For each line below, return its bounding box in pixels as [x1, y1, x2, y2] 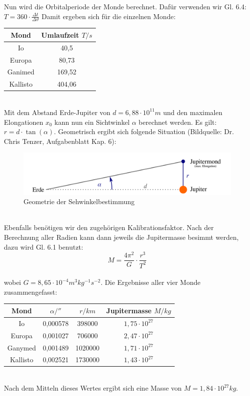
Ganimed [7, 67, 35, 77]
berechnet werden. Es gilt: [138, 116, 217, 127]
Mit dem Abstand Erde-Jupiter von [4, 107, 111, 117]
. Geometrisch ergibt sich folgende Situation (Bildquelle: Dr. [54, 126, 234, 137]
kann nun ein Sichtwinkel [54, 116, 130, 127]
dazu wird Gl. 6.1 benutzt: [4, 241, 83, 252]
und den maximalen [163, 107, 223, 117]
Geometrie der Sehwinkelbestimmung [23, 196, 135, 207]
